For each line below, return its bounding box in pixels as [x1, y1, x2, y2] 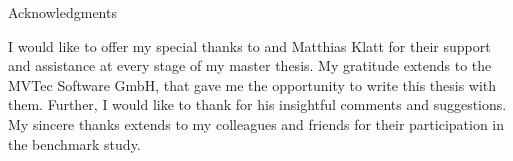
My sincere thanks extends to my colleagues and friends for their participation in [8, 113, 505, 134]
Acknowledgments [8, 2, 117, 22]
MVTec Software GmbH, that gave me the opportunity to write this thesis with [8, 74, 497, 95]
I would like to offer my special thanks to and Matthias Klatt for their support [8, 35, 491, 56]
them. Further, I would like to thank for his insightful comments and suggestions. [8, 94, 507, 115]
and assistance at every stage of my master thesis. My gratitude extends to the [8, 55, 492, 76]
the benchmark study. [8, 133, 141, 154]
